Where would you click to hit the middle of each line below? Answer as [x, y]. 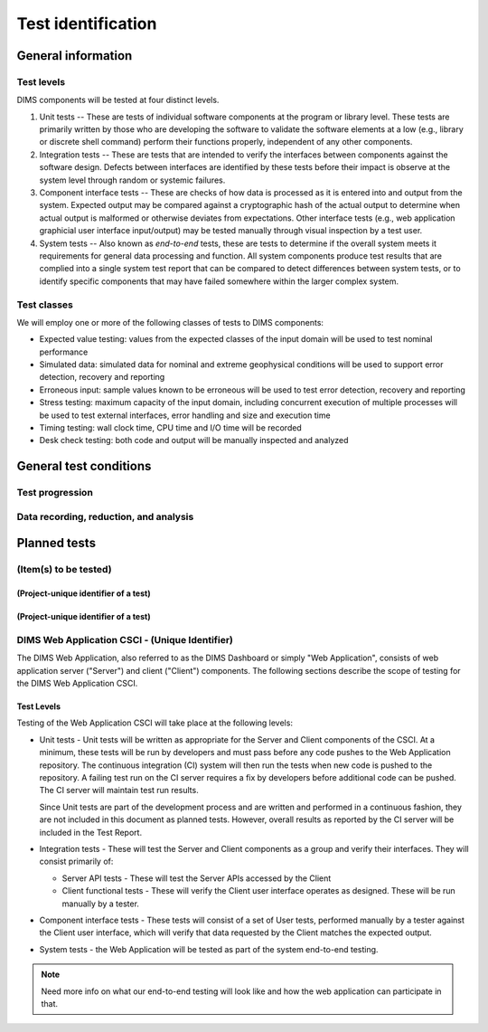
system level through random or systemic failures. [132, 180]
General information [75, 56]
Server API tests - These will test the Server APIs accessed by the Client [197, 878]
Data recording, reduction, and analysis [105, 516]
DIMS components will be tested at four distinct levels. [118, 100]
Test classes [45, 305]
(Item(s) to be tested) [64, 570]
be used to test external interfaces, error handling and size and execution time [185, 415]
